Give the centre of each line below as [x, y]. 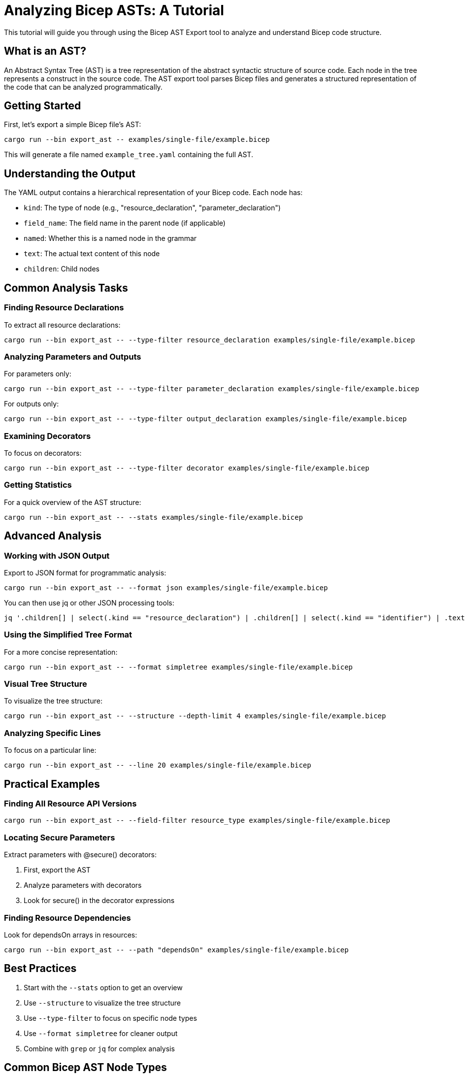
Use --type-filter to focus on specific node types [110, 1018]
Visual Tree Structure [46, 684]
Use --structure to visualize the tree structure [102, 1003]
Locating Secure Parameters [60, 837]
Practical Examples [52, 784]
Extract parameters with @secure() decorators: [81, 855]
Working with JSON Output [57, 555]
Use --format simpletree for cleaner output [101, 1033]
